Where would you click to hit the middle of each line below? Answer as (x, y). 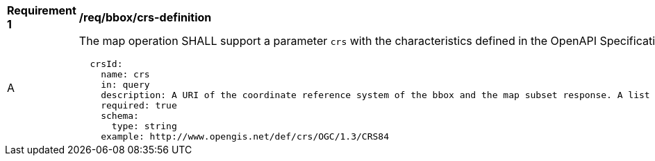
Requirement (42, 10)
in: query (125, 85)
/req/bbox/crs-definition (145, 17)
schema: (120, 116)
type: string (144, 126)
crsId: (106, 64)
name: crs (125, 74)
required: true (139, 105)
